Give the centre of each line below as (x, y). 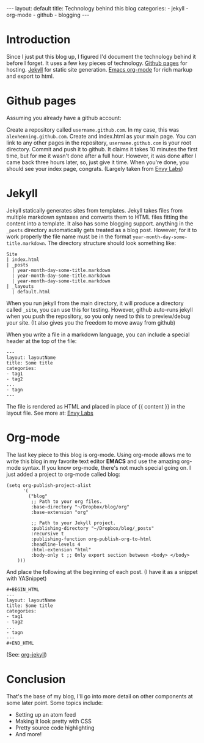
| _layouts (20, 286)
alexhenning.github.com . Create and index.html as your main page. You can (101, 136)
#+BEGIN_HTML (23, 589)
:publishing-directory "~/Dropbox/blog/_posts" (93, 528)
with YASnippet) (27, 578)
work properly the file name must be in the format (69, 236)
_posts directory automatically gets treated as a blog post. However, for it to (102, 230)
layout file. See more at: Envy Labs (50, 413)
